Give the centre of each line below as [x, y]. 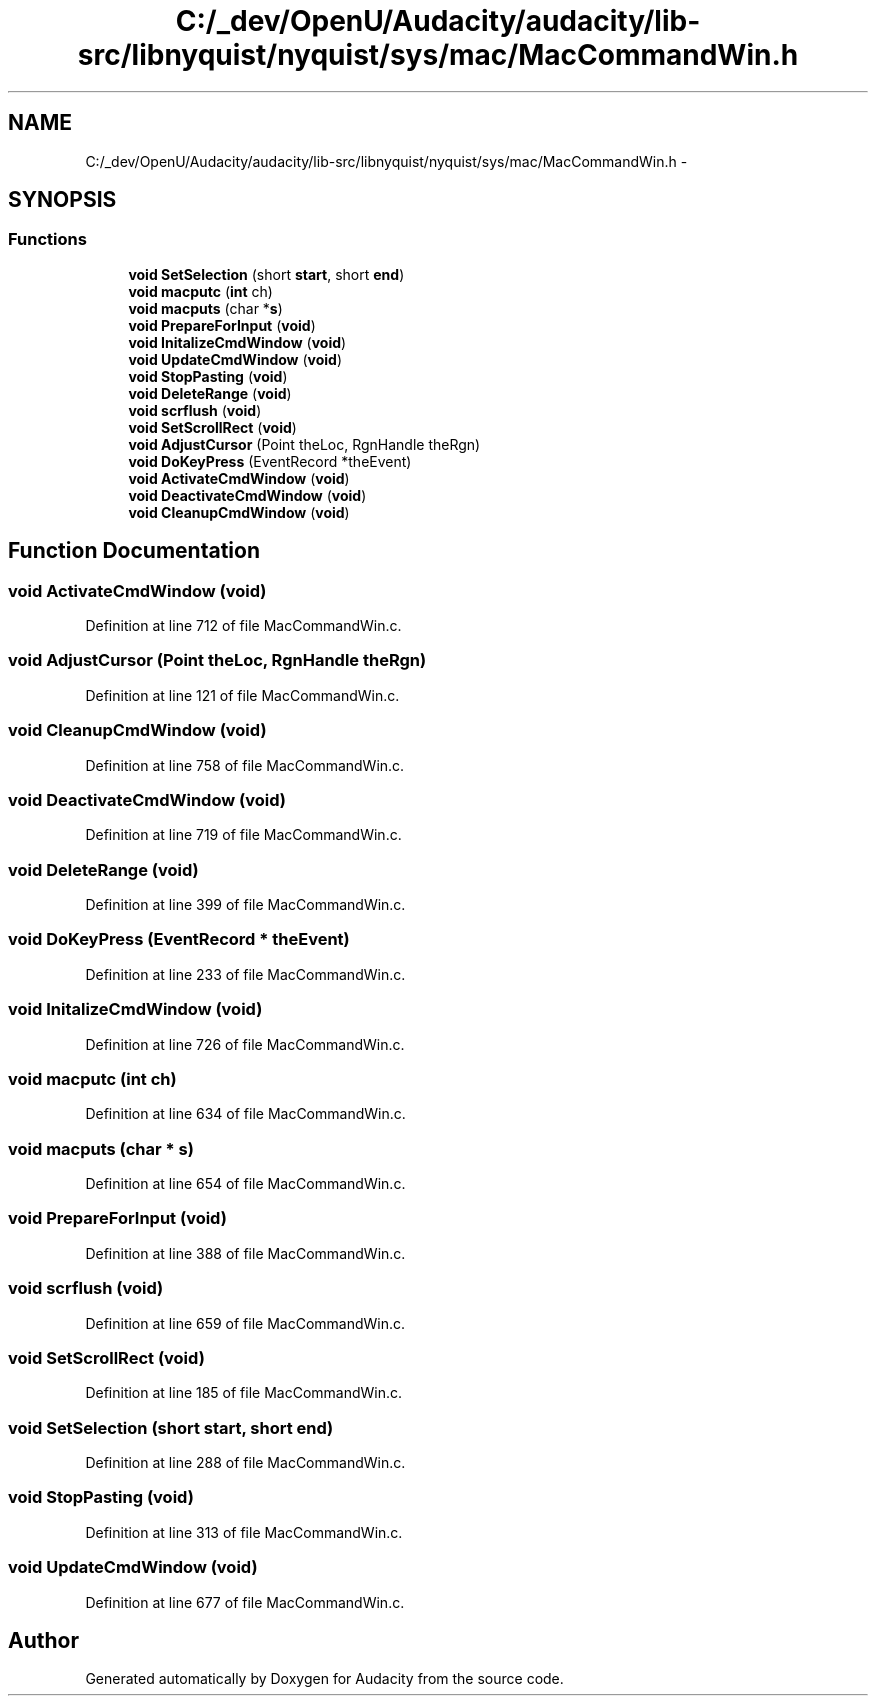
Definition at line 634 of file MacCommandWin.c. [245, 1114]
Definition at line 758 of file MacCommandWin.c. [245, 765]
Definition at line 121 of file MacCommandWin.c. [242, 695]
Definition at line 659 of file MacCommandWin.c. [245, 1323]
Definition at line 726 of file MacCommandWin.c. [245, 1044]
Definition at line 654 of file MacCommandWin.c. [245, 1184]
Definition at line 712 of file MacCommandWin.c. [243, 626]
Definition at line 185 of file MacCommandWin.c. [244, 1393]
